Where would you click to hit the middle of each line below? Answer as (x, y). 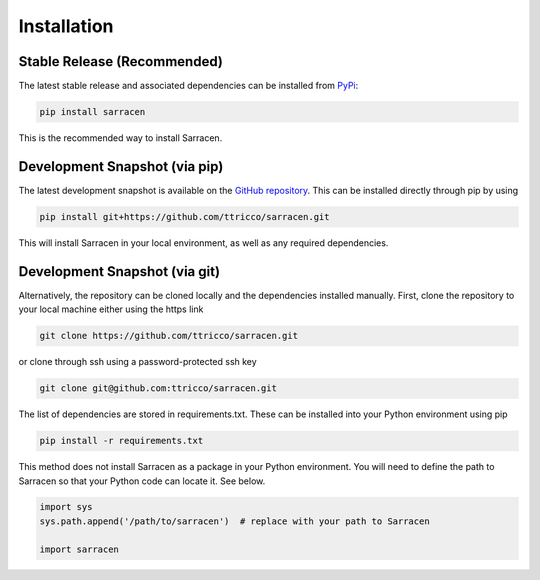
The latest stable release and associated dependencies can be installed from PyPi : (188, 86)
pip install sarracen (92, 112)
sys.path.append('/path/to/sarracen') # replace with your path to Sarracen (234, 521)
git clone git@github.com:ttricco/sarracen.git (158, 388)
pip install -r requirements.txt (121, 441)
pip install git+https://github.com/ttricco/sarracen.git (184, 216)
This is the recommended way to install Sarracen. (120, 138)
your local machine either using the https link (111, 309)
